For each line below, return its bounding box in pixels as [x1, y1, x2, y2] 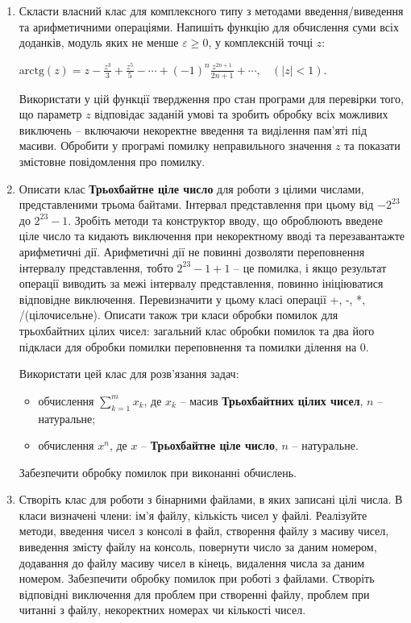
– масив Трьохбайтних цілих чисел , [180, 392, 363, 409]
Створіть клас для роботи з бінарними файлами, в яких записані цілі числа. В [19, 491, 403, 508]
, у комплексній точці [208, 34, 313, 51]
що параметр [19, 106, 82, 123]
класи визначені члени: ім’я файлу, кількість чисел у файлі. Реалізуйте [19, 506, 367, 523]
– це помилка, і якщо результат [234, 259, 387, 276]
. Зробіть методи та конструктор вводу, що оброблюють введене [68, 211, 384, 228]
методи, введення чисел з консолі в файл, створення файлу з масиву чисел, [19, 522, 389, 539]
